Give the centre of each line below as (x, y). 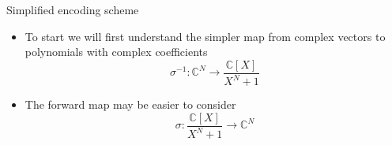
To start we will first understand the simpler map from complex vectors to (205, 36)
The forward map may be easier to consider (130, 104)
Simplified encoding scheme (73, 9)
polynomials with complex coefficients (116, 52)
